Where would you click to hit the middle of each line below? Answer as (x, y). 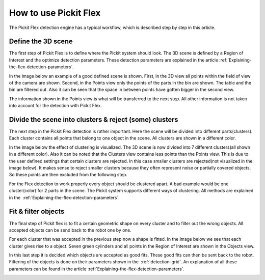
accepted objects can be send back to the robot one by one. (70, 230)
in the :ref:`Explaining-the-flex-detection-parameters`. (64, 197)
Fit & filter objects (37, 211)
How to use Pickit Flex (55, 13)
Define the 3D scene (41, 42)
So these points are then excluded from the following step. (68, 175)
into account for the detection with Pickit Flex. (55, 106)
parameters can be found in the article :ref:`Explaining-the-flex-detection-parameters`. (97, 269)
